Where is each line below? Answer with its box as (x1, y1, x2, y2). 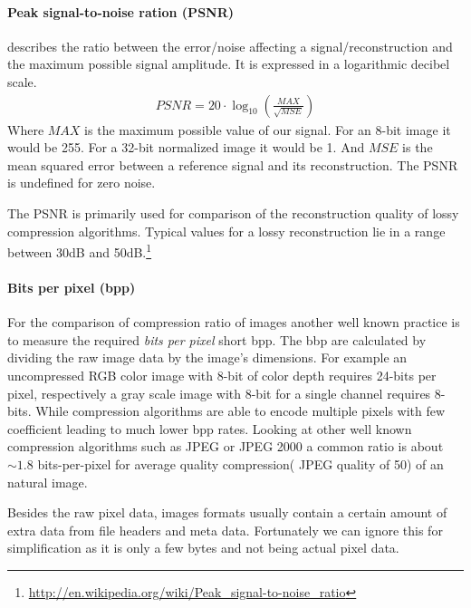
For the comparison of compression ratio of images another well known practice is (7, 313, 460, 332)
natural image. (7, 472, 88, 491)
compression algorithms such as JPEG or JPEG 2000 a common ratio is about (7, 437, 444, 456)
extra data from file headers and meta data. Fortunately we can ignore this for (7, 520, 443, 539)
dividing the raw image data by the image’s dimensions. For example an (7, 348, 408, 367)
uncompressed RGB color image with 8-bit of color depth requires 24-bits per (7, 366, 437, 384)
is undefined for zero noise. (7, 173, 156, 192)
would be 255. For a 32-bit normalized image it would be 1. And (7, 138, 365, 157)
